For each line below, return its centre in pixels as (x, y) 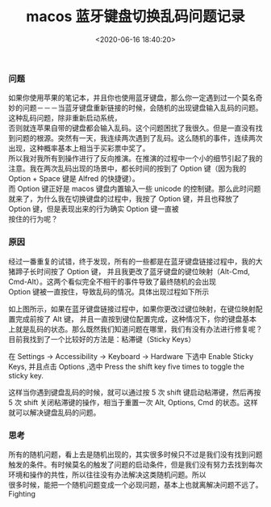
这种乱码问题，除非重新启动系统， (65, 118)
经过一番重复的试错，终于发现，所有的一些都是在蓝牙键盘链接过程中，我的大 (135, 261)
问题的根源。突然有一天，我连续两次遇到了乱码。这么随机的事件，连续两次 (139, 138)
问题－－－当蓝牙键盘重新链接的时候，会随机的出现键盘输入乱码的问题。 (142, 108)
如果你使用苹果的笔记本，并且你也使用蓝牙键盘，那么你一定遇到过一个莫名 (132, 98)
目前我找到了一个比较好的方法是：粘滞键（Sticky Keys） (102, 339)
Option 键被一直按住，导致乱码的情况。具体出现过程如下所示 (109, 291)
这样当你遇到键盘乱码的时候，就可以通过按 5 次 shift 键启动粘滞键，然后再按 (135, 392)
